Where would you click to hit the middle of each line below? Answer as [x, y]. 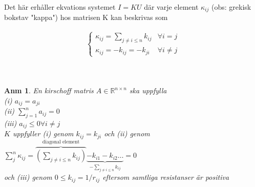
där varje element [171, 7]
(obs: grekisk [231, 7]
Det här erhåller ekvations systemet [60, 7]
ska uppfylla [148, 90]
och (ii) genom [127, 133]
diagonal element [61, 142]
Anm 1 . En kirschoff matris [49, 90]
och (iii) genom [28, 177]
